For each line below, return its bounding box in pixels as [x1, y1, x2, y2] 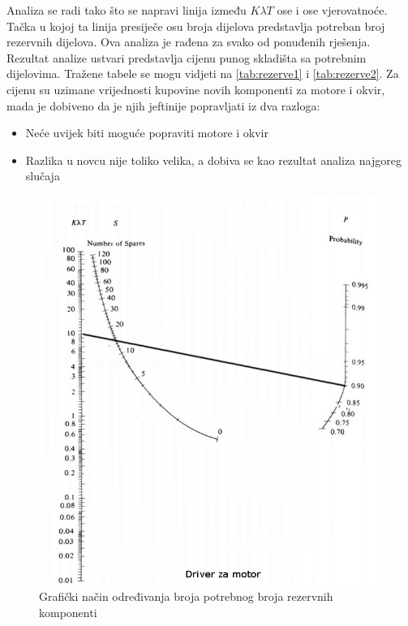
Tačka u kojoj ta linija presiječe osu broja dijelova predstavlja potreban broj [6, 17, 385, 34]
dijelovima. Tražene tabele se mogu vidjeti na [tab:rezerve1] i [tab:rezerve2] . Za [6, 65, 399, 82]
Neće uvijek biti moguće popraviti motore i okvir [25, 124, 268, 141]
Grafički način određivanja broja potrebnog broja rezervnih [39, 588, 333, 605]
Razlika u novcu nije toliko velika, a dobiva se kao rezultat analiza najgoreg [25, 151, 402, 168]
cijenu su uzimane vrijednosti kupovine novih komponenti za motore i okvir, [6, 80, 385, 97]
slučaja [25, 167, 60, 184]
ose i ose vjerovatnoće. [277, 2, 388, 18]
